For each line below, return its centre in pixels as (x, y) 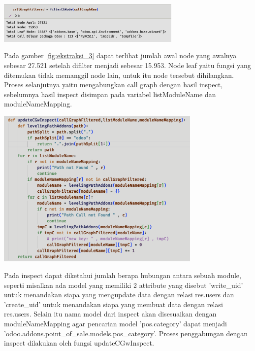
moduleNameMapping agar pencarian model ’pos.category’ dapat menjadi (115, 323)
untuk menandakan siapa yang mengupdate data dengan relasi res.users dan (119, 295)
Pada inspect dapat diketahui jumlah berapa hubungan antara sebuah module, (123, 275)
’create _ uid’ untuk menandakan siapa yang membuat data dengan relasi (113, 304)
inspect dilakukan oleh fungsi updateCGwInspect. (79, 343)
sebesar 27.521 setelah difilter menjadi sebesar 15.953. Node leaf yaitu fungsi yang (127, 65)
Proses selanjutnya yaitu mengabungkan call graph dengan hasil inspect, (113, 85)
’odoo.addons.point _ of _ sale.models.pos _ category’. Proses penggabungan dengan (126, 333)
